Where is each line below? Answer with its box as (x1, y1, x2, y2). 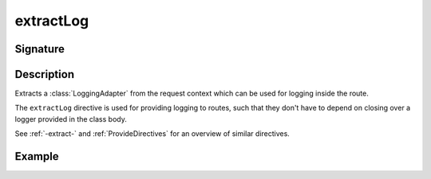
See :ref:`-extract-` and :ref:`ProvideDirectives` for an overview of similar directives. (14, 129, 291, 138)
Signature (14, 42, 65, 56)
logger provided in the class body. (14, 114, 127, 123)
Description (14, 68, 75, 81)
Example (14, 150, 59, 163)
